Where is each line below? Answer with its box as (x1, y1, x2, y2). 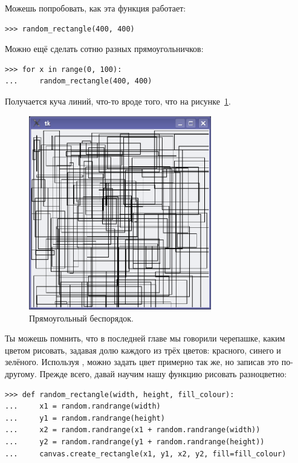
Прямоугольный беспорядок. (29, 311, 134, 324)
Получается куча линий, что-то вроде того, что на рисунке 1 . (5, 94, 231, 107)
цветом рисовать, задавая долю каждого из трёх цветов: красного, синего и (5, 343, 281, 356)
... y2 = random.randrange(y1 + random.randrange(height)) (5, 437, 265, 446)
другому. (5, 367, 37, 380)
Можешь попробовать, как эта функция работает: (5, 2, 186, 14)
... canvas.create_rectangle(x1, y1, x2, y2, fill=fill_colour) (5, 449, 287, 458)
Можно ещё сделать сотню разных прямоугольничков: (5, 42, 204, 55)
